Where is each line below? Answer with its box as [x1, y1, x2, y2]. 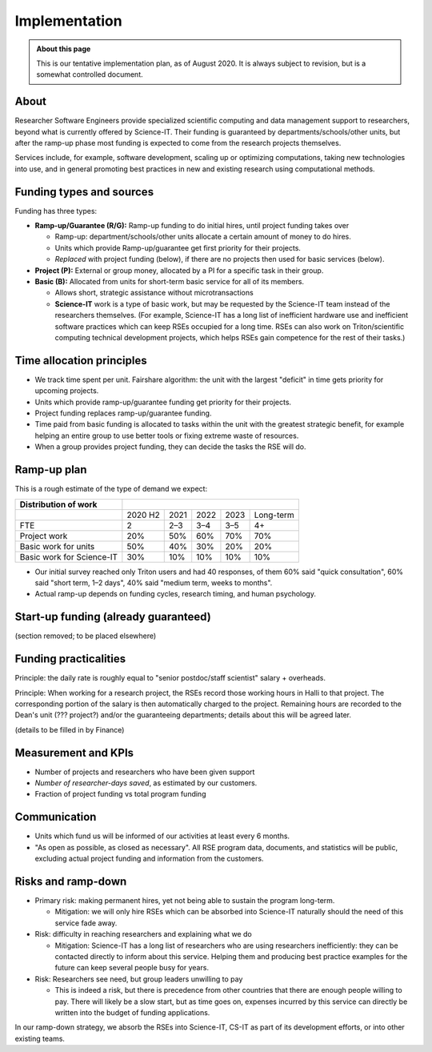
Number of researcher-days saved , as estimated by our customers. [34, 778, 258, 788]
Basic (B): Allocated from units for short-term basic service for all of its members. [34, 277, 304, 287]
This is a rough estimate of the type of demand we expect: [14, 484, 208, 494]
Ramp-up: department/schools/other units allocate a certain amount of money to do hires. [54, 232, 352, 242]
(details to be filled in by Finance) [14, 725, 125, 734]
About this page [36, 44, 91, 54]
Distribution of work [19, 499, 98, 510]
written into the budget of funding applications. [54, 1007, 210, 1017]
